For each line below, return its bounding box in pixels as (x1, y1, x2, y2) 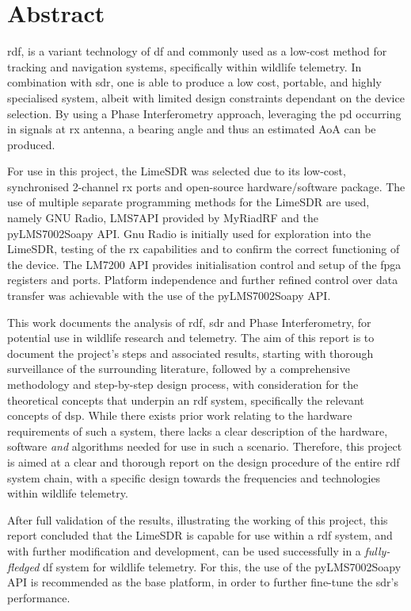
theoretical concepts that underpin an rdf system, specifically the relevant (7, 391, 364, 408)
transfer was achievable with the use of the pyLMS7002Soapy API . (7, 287, 331, 304)
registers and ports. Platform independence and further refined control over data (7, 271, 398, 288)
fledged (7, 558, 40, 574)
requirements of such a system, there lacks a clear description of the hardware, (7, 422, 388, 439)
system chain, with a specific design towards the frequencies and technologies (7, 469, 381, 486)
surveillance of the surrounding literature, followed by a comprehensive (7, 360, 350, 377)
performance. (7, 589, 70, 605)
